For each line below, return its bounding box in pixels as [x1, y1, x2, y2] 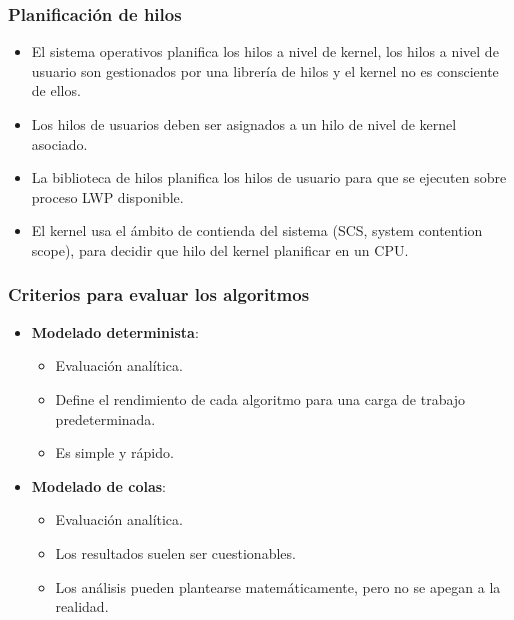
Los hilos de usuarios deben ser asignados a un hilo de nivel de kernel [31, 114, 457, 134]
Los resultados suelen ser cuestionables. [55, 542, 296, 563]
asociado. [31, 133, 88, 154]
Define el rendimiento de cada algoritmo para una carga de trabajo [55, 388, 466, 409]
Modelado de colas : [31, 475, 167, 496]
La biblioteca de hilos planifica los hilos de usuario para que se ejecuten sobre [31, 167, 507, 188]
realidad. [55, 596, 109, 617]
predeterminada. [55, 408, 156, 429]
